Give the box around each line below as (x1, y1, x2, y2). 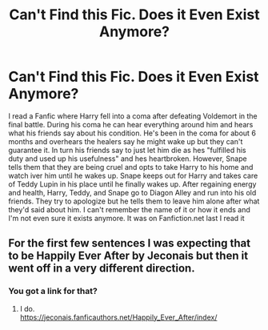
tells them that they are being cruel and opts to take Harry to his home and (8, 162, 254, 171)
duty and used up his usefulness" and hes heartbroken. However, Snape (8, 154, 247, 163)
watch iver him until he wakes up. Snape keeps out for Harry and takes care (8, 171, 258, 180)
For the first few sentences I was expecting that (8, 236, 250, 250)
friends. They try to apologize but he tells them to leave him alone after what (8, 196, 260, 206)
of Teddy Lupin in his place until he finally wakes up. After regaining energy (8, 179, 257, 189)
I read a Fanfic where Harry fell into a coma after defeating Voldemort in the (8, 111, 258, 121)
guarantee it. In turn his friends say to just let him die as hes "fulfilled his (8, 145, 246, 155)
